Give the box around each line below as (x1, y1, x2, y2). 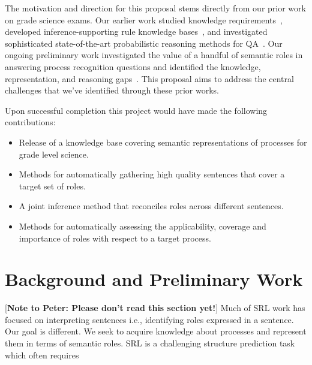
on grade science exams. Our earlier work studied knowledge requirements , (5, 13, 283, 26)
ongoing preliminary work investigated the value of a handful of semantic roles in (5, 49, 303, 61)
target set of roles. (19, 179, 86, 192)
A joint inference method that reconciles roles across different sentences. (19, 200, 284, 212)
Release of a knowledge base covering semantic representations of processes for (19, 135, 307, 148)
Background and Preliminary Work (5, 267, 303, 291)
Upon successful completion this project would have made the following (5, 104, 268, 116)
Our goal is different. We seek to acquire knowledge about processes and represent (5, 325, 307, 337)
